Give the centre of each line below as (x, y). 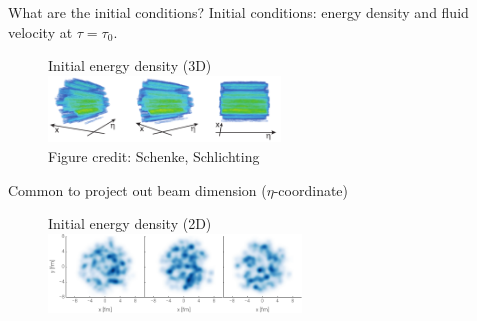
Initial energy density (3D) (130, 65)
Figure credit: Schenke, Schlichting (154, 155)
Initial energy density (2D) (130, 223)
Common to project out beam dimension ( (137, 189)
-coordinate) (311, 189)
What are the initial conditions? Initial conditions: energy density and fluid (238, 12)
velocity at (40, 31)
